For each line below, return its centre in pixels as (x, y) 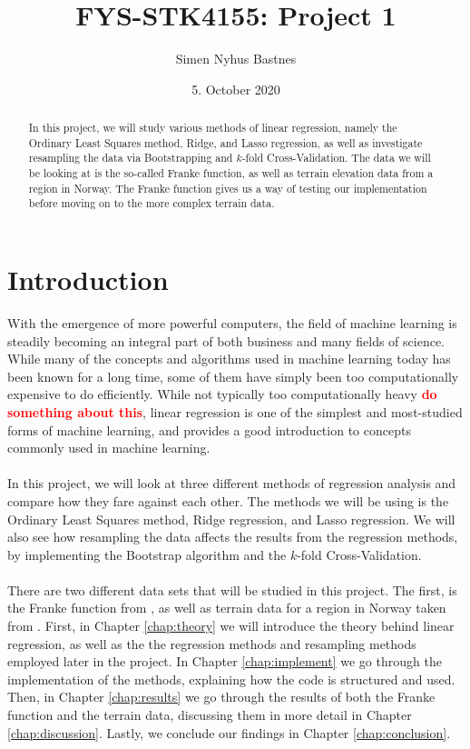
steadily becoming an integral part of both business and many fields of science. (226, 340)
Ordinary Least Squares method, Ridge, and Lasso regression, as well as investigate (225, 142)
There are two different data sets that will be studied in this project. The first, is (232, 589)
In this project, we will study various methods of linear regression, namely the (213, 128)
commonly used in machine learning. (109, 448)
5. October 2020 (236, 89)
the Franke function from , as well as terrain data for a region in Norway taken (227, 608)
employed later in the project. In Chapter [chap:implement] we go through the (225, 661)
